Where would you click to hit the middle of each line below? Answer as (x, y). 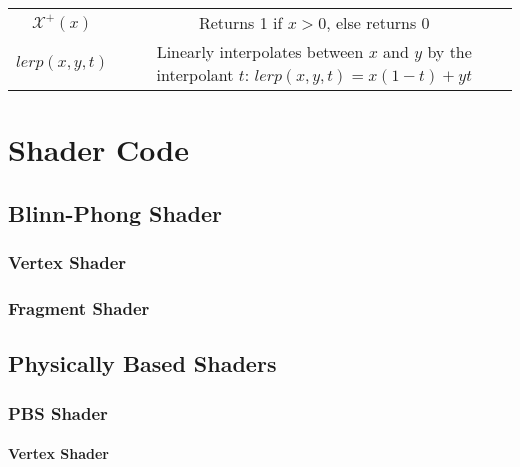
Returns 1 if (240, 22)
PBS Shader (58, 412)
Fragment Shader (79, 307)
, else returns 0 (378, 22)
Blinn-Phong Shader (115, 212)
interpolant (195, 74)
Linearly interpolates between (260, 51)
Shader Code (98, 149)
